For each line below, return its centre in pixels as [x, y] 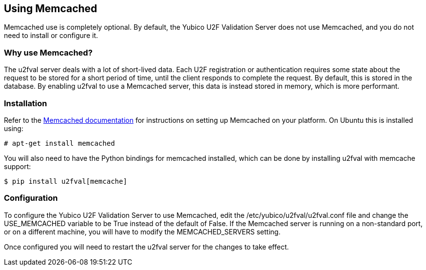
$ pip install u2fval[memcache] [66, 181]
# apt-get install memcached [59, 143]
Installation [26, 103]
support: [18, 166]
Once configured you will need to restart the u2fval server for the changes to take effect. [146, 247]
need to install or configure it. [51, 36]
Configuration [31, 198]
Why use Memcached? [48, 52]
